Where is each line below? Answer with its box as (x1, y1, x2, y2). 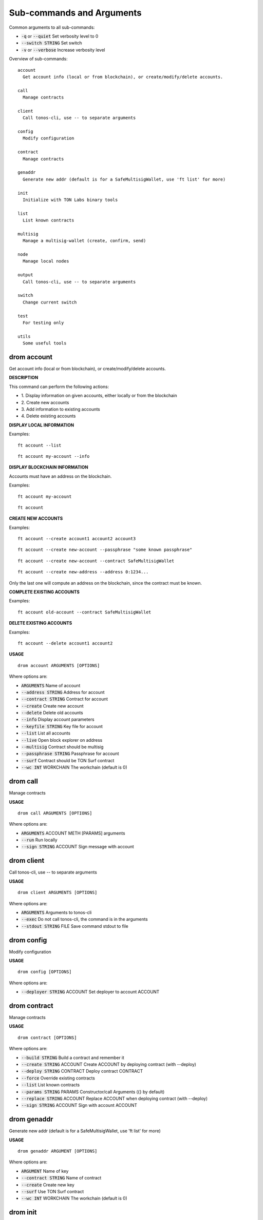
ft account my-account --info (18, 453, 90, 459)
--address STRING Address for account (21, 689, 105, 695)
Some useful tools (22, 341, 67, 346)
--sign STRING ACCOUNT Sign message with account (21, 844, 134, 850)
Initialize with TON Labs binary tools (22, 197, 118, 203)
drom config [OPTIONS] (18, 969, 72, 975)
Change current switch (22, 299, 77, 305)
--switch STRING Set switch (21, 40, 82, 46)
